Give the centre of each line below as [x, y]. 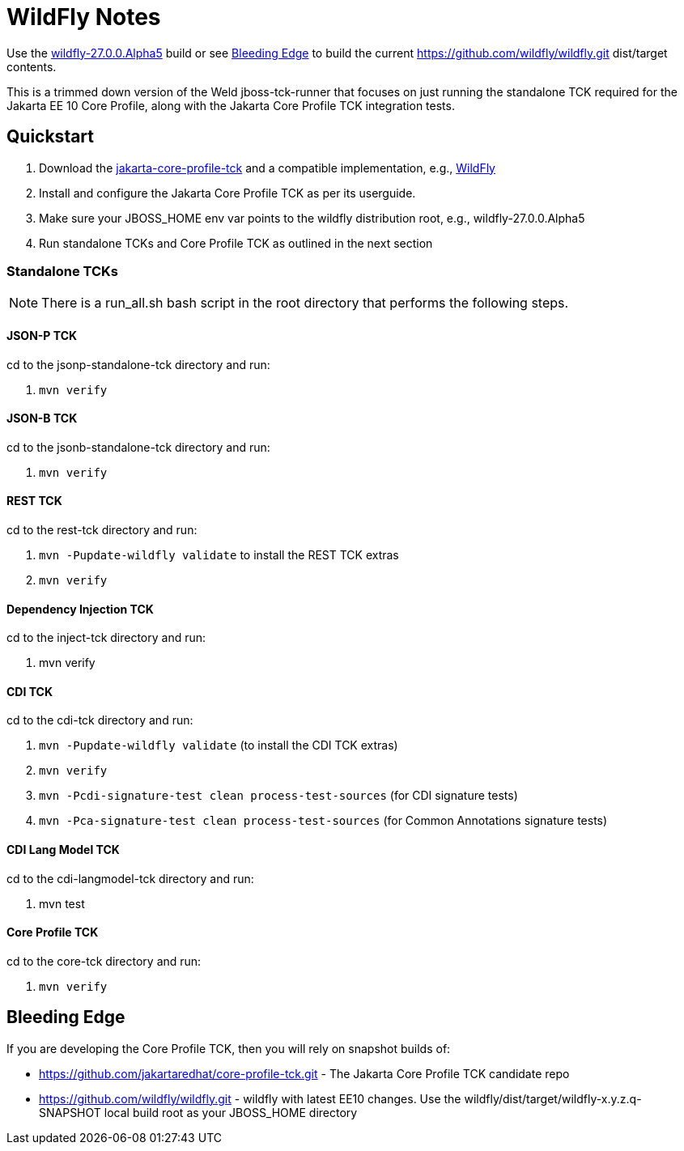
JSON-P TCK [42, 335]
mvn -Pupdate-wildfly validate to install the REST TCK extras [219, 555]
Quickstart [51, 137]
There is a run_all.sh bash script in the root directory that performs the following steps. [305, 303]
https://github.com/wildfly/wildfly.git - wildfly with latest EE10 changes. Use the [250, 1098]
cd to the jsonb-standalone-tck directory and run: [138, 447]
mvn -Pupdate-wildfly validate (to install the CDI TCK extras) [219, 745]
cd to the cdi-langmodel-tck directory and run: [130, 878]
